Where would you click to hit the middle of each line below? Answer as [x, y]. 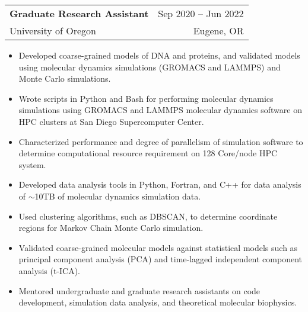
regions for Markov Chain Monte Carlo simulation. [111, 228]
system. [32, 164]
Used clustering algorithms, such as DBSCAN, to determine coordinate [148, 216]
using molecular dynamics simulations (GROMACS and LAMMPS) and [150, 67]
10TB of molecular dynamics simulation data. [118, 196]
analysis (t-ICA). [50, 270]
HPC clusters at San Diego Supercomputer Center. [111, 121]
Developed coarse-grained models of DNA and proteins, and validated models [159, 55]
